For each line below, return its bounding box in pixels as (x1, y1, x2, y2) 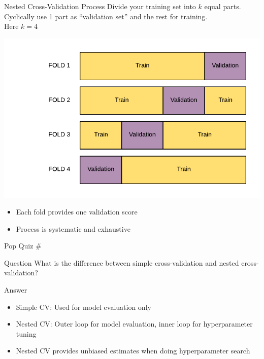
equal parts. (204, 1, 241, 11)
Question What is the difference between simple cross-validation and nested (4, 257, 239, 268)
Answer (4, 284, 27, 295)
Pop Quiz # (4, 240, 42, 251)
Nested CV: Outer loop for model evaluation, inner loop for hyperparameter (16, 318, 253, 329)
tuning (16, 328, 37, 339)
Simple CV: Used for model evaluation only (16, 301, 151, 312)
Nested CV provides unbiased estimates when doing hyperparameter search (16, 345, 250, 356)
